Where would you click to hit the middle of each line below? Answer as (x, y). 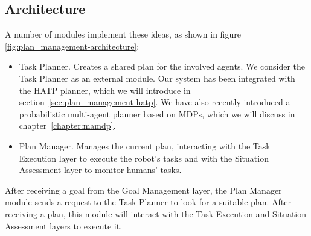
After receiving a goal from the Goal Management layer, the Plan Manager (143, 190)
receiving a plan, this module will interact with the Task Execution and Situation (156, 213)
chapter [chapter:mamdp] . (67, 126)
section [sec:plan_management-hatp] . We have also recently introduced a (155, 102)
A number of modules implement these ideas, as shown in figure (123, 34)
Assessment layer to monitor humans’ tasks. (100, 170)
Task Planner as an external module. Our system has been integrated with (157, 78)
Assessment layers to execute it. (64, 225)
